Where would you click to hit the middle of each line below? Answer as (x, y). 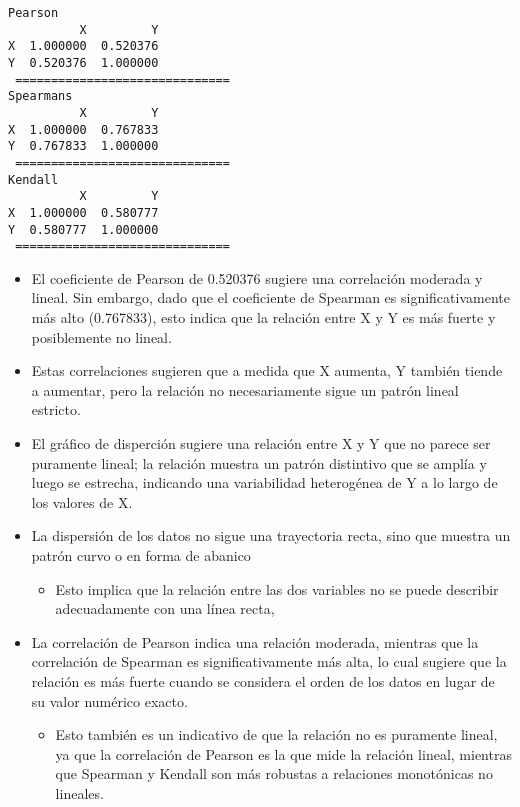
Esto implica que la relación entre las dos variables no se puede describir (277, 588)
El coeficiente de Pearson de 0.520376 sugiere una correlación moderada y (257, 277)
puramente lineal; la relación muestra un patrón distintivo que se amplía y (259, 462)
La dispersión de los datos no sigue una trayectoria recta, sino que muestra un (271, 535)
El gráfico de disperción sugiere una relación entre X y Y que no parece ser (261, 443)
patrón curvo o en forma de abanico (141, 554)
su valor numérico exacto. (109, 700)
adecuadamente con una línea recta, (165, 608)
